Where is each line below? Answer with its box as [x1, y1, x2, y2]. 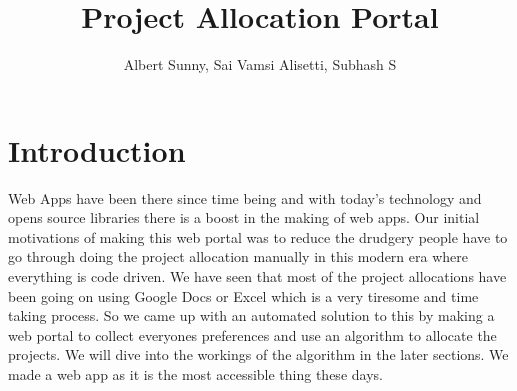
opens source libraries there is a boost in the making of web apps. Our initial [8, 207, 480, 228]
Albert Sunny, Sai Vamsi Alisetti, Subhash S [123, 54, 397, 75]
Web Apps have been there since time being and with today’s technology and [8, 187, 482, 208]
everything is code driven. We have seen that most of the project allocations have [8, 266, 507, 287]
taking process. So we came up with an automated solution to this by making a [8, 305, 495, 326]
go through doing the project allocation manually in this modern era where [8, 246, 468, 267]
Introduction [8, 129, 186, 170]
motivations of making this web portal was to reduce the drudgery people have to [8, 226, 508, 247]
